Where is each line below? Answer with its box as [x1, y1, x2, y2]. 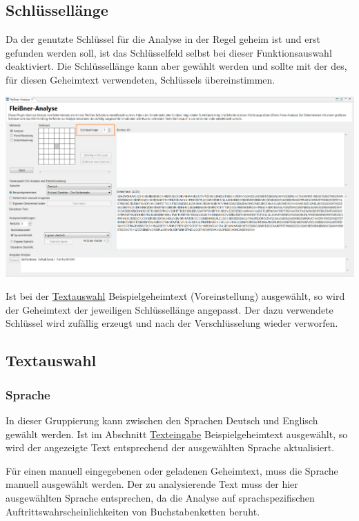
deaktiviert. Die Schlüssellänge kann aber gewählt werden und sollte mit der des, [6, 59, 347, 73]
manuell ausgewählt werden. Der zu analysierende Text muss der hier [6, 477, 298, 491]
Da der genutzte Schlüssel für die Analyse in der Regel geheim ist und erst [6, 32, 320, 46]
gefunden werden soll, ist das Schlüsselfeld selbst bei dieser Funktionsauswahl [6, 45, 332, 59]
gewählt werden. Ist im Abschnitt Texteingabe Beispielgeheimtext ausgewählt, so [6, 426, 348, 441]
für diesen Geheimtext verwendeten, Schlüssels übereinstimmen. [6, 72, 275, 86]
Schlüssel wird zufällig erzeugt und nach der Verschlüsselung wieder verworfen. [6, 316, 338, 330]
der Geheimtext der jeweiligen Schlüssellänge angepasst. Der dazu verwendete [6, 302, 333, 316]
